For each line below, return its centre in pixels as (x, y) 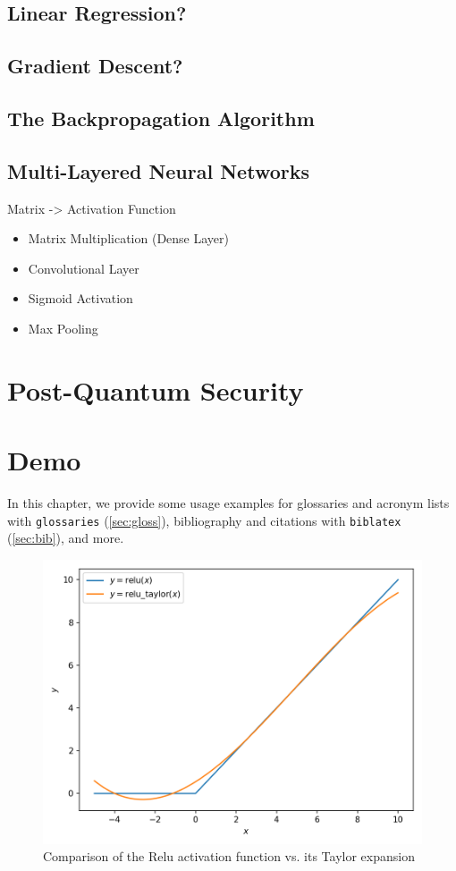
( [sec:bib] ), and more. (66, 538)
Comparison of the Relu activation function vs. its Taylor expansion (229, 856)
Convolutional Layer (84, 268)
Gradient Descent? (95, 66)
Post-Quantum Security (156, 389)
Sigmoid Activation (80, 298)
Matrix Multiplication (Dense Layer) (128, 238)
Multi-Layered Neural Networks (158, 170)
